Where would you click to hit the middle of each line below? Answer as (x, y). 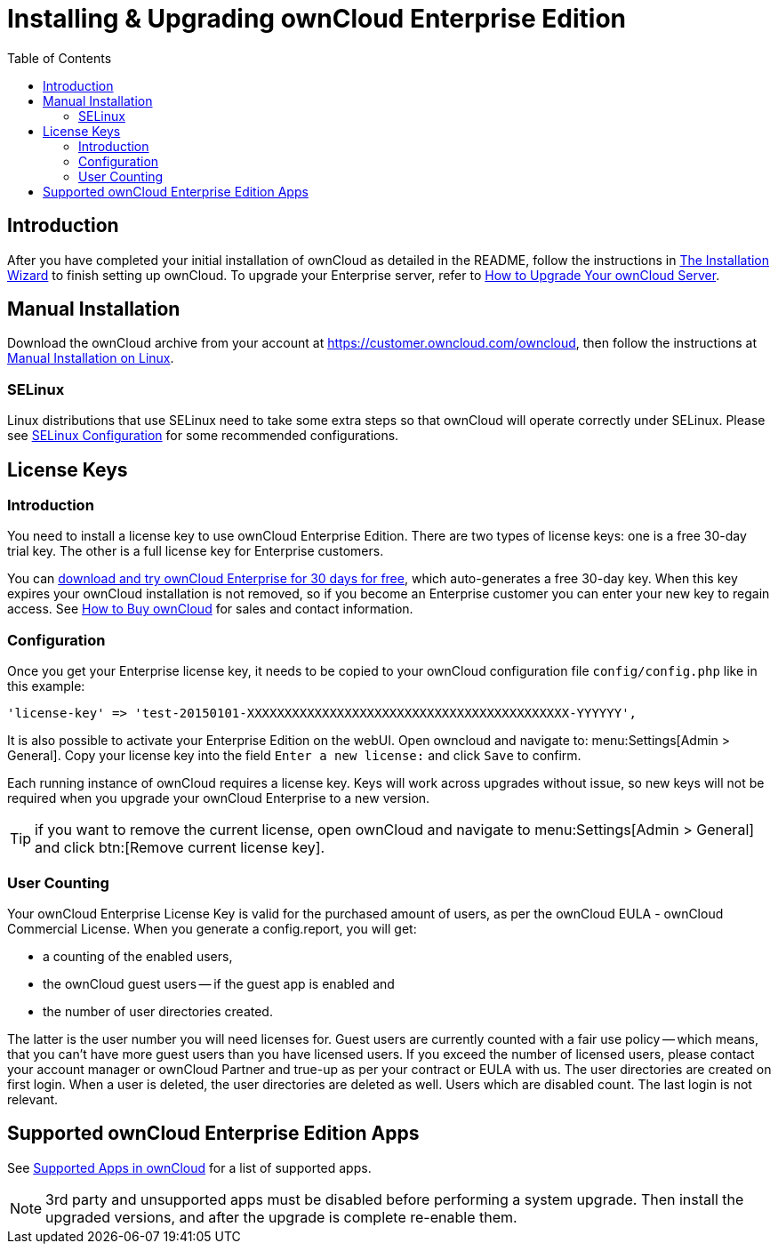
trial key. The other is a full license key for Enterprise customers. (196, 551)
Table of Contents (60, 58)
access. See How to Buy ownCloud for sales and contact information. (210, 609)
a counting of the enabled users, (138, 956)
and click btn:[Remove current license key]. (180, 848)
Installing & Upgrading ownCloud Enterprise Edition (317, 19)
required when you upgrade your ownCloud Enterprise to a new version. (219, 798)
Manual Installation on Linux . (91, 358)
